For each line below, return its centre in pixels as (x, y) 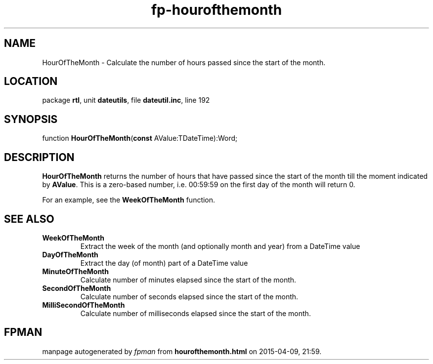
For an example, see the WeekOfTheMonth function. (129, 200)
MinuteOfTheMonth (75, 271)
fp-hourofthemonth (216, 10)
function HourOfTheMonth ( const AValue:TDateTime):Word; (140, 138)
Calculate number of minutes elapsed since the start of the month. (188, 280)
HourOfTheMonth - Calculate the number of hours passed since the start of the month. (184, 62)
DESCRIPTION (39, 157)
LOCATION (31, 81)
